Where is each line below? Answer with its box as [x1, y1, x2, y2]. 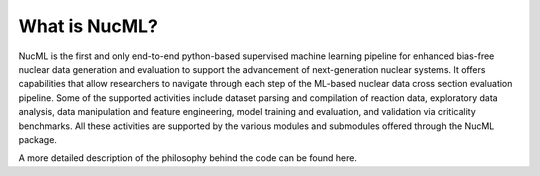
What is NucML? [18, 15, 159, 37]
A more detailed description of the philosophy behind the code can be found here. [18, 152, 357, 164]
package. [18, 133, 57, 145]
